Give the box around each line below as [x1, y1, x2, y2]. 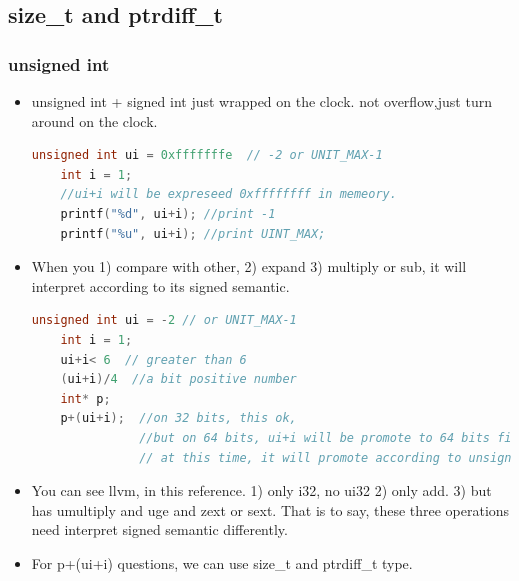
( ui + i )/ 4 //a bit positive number [60, 372, 297, 387]
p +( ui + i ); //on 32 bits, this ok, [60, 411, 297, 426]
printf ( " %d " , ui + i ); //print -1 [60, 206, 276, 221]
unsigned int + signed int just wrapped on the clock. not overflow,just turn [31, 91, 492, 111]
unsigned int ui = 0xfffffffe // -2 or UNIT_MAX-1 [31, 148, 383, 163]
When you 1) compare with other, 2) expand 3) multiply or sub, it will [31, 256, 467, 277]
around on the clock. [31, 110, 158, 131]
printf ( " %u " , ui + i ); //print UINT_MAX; [60, 226, 326, 241]
